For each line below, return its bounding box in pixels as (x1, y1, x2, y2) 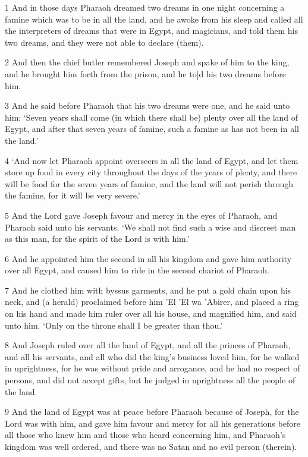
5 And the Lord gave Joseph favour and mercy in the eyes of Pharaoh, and (5, 209, 278, 221)
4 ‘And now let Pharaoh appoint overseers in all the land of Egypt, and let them (5, 154, 298, 166)
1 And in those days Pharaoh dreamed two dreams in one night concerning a (5, 1, 285, 13)
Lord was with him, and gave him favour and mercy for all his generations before (5, 417, 300, 429)
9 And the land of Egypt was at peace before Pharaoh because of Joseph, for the (5, 405, 299, 418)
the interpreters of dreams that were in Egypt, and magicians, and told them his (5, 24, 298, 37)
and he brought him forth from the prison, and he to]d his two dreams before (5, 67, 287, 80)
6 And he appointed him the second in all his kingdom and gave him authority (5, 252, 292, 264)
